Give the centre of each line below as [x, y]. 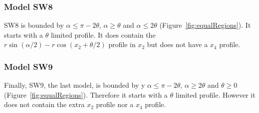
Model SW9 [28, 66]
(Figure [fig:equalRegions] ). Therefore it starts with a [86, 94]
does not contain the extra [44, 104]
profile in [122, 44]
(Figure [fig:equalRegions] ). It [205, 25]
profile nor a [115, 104]
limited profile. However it [215, 94]
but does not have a [177, 44]
